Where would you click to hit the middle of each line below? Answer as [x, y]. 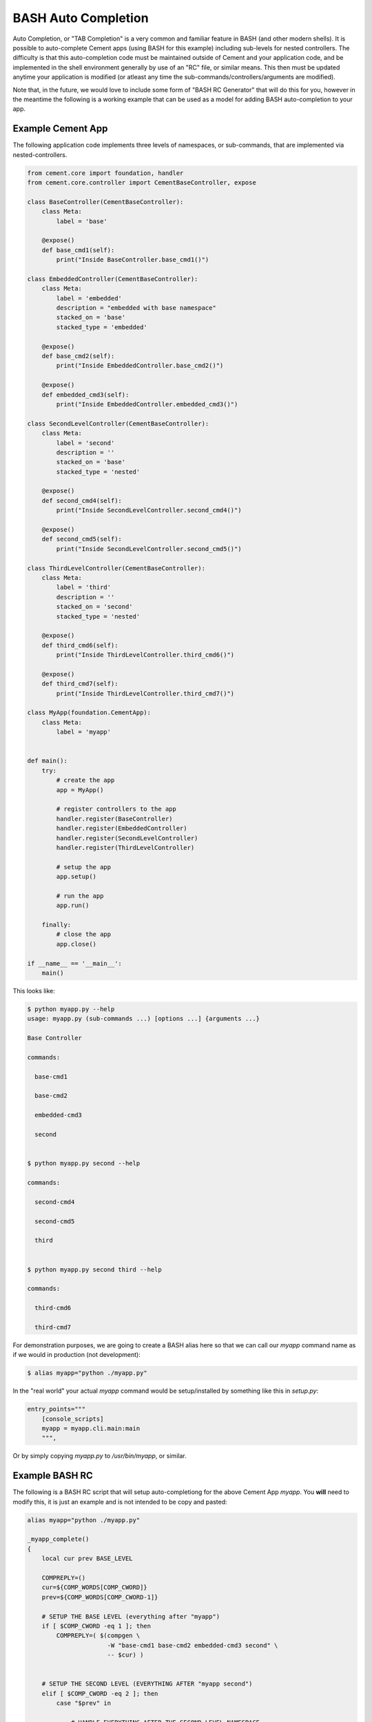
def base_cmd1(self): [78, 250]
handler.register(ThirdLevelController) [125, 848]
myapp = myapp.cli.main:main [91, 1428]
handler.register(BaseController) [114, 819]
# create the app [85, 780]
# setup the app [84, 867]
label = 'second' [85, 443]
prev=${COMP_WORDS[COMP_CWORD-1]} [100, 1597]
